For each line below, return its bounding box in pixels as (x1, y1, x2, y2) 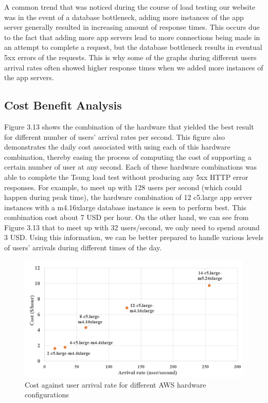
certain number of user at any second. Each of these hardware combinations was (4, 161, 257, 172)
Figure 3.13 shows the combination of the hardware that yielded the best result (4, 121, 254, 132)
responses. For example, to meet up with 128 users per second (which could (4, 181, 242, 192)
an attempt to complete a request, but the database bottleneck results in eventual (4, 42, 262, 52)
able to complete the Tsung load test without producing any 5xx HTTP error (4, 171, 248, 182)
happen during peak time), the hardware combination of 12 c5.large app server (4, 192, 253, 203)
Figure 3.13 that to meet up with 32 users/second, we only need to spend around (4, 222, 260, 232)
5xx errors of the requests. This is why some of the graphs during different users (4, 51, 257, 62)
